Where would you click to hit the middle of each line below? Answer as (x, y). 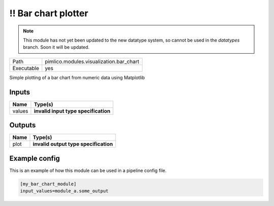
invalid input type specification (72, 111)
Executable (26, 68)
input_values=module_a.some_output (64, 191)
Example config (35, 158)
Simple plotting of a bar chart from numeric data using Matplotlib (77, 77)
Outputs (23, 125)
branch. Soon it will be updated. (56, 47)
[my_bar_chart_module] (48, 184)
